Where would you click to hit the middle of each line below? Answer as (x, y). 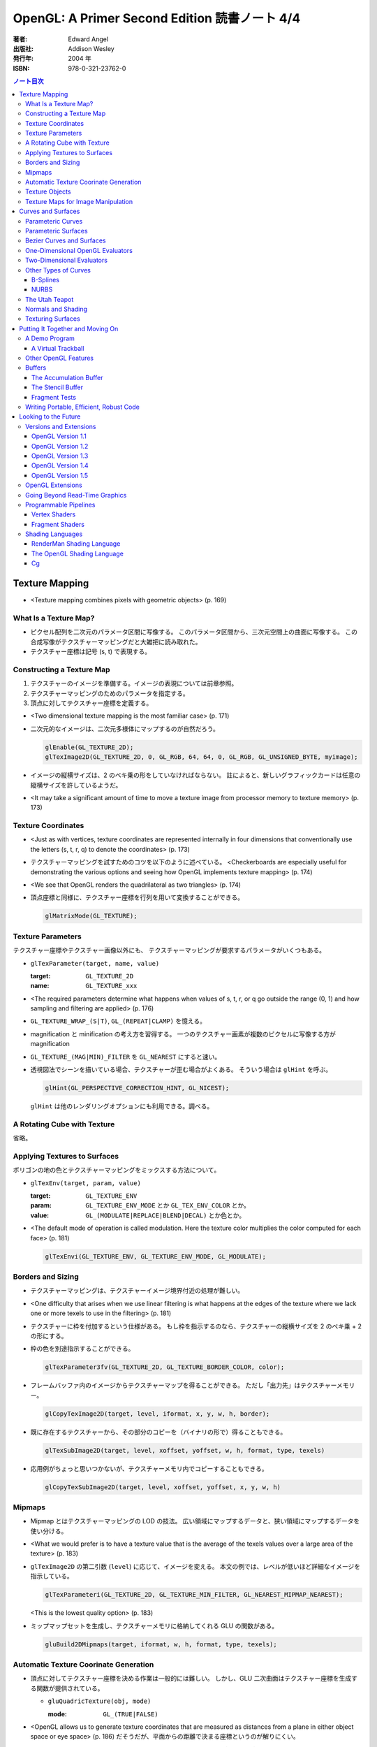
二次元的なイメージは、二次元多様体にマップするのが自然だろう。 (125, 728)
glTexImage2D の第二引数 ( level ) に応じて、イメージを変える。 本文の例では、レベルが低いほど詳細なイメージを (195, 1566)
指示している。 (52, 1576)
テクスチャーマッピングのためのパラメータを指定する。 (110, 693)
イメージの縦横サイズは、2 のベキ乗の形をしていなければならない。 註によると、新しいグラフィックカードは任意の (195, 775)
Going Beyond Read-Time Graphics (76, 495)
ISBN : (21, 68)
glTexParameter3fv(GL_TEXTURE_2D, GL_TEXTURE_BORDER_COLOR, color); (165, 1367)
